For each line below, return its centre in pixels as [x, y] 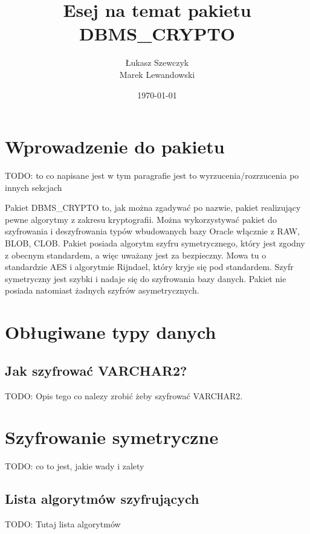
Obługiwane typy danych [111, 332]
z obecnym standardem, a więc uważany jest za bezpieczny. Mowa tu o [136, 255]
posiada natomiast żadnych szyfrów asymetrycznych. [102, 290]
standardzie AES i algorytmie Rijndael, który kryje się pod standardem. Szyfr [149, 267]
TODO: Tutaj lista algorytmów [63, 524]
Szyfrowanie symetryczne [112, 437]
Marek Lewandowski [157, 74]
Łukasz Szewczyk [157, 63]
